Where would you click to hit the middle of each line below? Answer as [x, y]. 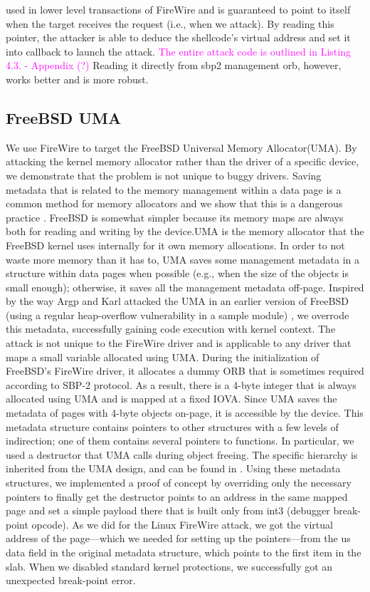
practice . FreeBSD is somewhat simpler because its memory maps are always [175, 217]
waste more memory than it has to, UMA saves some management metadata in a [183, 259]
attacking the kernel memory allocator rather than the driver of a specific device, [183, 161]
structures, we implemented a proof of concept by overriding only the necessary [179, 483]
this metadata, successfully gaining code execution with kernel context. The [171, 329]
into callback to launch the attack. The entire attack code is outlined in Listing [178, 51]
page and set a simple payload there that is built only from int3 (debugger [168, 510]
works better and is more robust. [77, 79]
